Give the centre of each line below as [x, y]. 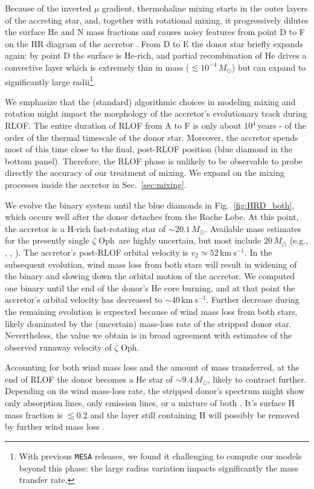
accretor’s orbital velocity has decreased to [84, 300]
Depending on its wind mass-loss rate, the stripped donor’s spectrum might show [155, 391]
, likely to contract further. [257, 379]
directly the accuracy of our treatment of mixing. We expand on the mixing [145, 173]
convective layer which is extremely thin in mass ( [97, 67]
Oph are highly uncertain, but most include [180, 240]
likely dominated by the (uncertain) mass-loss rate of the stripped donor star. [148, 323]
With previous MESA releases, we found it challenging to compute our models [160, 455]
